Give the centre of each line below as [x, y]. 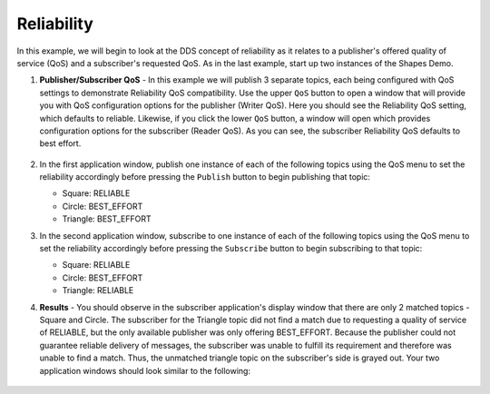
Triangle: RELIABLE [98, 291]
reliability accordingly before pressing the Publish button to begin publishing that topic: [205, 177]
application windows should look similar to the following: [145, 370]
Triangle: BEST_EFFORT [107, 219]
